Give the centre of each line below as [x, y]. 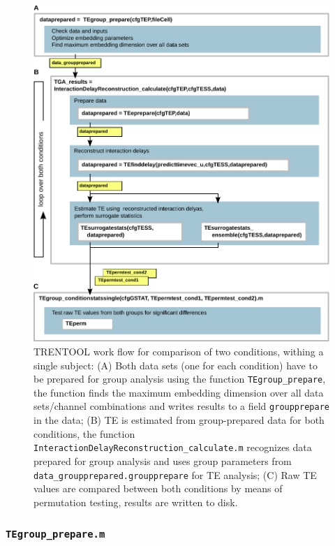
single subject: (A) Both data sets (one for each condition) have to [176, 365]
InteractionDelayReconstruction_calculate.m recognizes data [173, 447]
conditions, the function [84, 433]
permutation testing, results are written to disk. [136, 502]
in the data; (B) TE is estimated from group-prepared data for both [179, 420]
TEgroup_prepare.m [55, 534]
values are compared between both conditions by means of [158, 488]
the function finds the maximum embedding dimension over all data [179, 392]
